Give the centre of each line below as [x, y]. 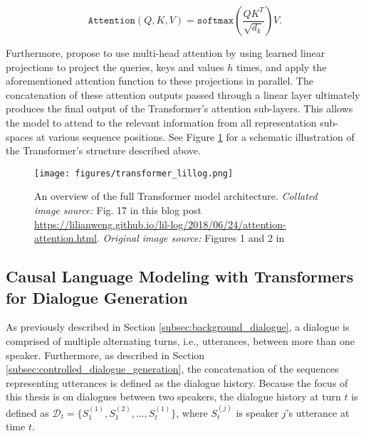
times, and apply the [281, 67]
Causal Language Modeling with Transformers [180, 276]
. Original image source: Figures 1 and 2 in [190, 238]
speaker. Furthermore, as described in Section [105, 355]
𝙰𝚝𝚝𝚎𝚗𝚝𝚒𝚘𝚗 [111, 21]
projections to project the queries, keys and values [115, 67]
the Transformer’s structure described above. [103, 150]
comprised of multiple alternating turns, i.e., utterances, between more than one [181, 340]
